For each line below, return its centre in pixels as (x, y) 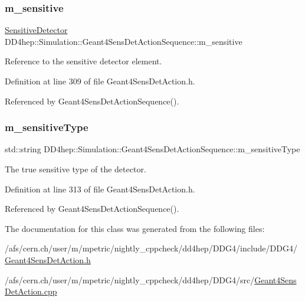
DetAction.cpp (31, 291)
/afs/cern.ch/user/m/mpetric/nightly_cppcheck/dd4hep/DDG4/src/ (130, 279)
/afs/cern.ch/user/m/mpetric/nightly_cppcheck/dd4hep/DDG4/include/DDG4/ (151, 248)
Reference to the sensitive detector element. (83, 61)
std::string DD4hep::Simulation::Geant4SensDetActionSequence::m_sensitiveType (152, 149)
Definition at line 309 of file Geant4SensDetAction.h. (100, 81)
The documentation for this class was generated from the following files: (135, 228)
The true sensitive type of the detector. (76, 169)
